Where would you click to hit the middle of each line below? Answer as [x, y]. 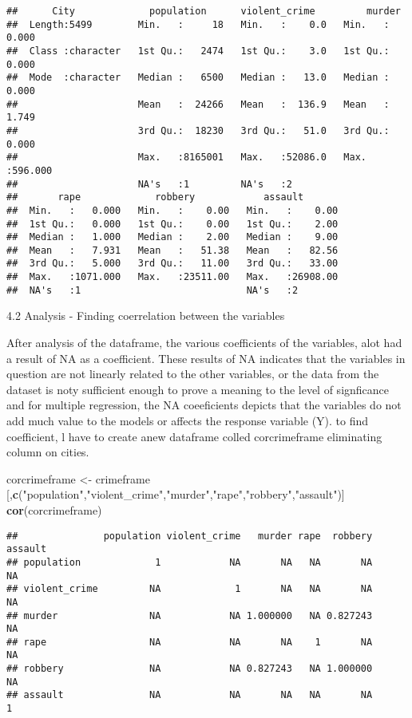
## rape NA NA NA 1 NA [190, 642]
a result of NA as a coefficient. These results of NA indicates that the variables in [206, 358]
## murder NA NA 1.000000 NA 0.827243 [190, 615]
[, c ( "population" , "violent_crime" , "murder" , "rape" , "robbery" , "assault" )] [176, 494]
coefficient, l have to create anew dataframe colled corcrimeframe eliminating [194, 436]
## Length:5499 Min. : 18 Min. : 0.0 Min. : [198, 24]
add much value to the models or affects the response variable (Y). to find [188, 420]
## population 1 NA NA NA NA [190, 562]
